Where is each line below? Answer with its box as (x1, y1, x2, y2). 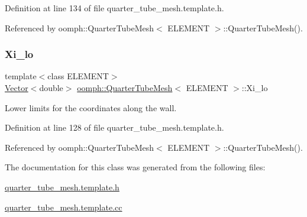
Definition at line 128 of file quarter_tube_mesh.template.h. (5, 121, 224, 134)
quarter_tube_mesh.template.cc (5, 200, 122, 213)
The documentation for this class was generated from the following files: (5, 161, 266, 173)
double (39, 82, 63, 93)
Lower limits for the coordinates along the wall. (5, 101, 177, 114)
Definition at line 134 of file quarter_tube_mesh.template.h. (5, 2, 224, 14)
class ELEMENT (47, 70, 109, 82)
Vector (5, 82, 28, 93)
